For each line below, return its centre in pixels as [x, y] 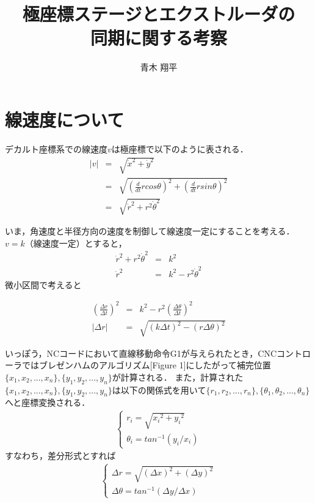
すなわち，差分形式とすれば [60, 456]
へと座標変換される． [45, 402]
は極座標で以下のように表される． [180, 148]
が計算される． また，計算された [178, 377]
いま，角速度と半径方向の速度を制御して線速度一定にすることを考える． [150, 231]
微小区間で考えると [43, 284]
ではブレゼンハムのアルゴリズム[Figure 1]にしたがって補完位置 [146, 365]
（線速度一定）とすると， [76, 243]
